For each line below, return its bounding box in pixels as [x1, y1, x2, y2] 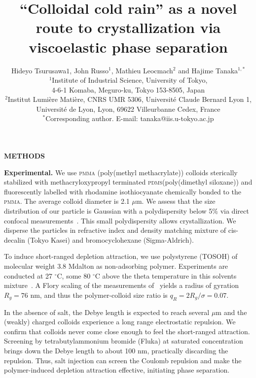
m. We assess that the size [136, 196, 216, 206]
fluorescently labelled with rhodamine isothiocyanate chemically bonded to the [4, 186, 241, 196]
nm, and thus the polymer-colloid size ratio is [30, 289, 168, 300]
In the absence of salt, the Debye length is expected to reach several [4, 307, 210, 317]
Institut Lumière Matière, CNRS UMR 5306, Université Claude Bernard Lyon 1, [7, 94, 252, 104]
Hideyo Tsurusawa [11, 65, 67, 75]
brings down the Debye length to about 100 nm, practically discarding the [4, 345, 228, 355]
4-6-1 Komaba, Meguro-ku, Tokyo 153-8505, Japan [51, 84, 205, 94]
